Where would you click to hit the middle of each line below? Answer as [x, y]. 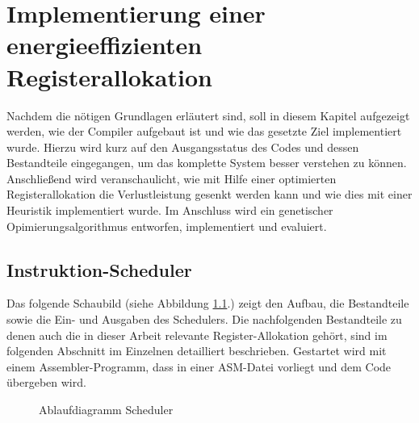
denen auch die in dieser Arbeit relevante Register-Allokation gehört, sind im [197, 335]
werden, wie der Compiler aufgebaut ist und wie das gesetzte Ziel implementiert [204, 131]
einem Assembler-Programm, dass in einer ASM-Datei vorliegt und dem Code [199, 366]
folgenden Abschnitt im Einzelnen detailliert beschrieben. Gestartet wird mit [197, 351]
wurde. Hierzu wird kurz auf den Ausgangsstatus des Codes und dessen [183, 147]
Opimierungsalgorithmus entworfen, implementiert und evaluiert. [167, 226]
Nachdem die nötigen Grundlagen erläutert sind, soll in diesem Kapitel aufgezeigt [208, 115]
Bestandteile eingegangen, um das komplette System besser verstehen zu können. [207, 163]
